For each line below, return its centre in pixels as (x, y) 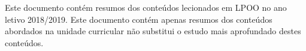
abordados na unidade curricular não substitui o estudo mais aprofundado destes (153, 31)
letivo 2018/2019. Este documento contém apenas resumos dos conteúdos (139, 19)
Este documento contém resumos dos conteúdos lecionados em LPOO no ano (146, 7)
